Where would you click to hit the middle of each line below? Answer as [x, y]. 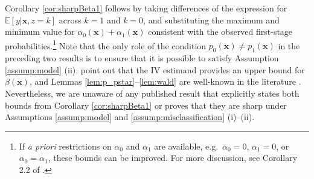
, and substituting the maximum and [211, 20]
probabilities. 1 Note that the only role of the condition [106, 44]
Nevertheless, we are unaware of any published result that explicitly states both [152, 93]
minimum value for [40, 32]
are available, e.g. [186, 146]
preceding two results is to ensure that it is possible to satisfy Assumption [142, 58]
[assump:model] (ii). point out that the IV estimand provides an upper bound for [155, 69]
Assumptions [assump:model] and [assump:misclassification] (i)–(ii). [130, 117]
